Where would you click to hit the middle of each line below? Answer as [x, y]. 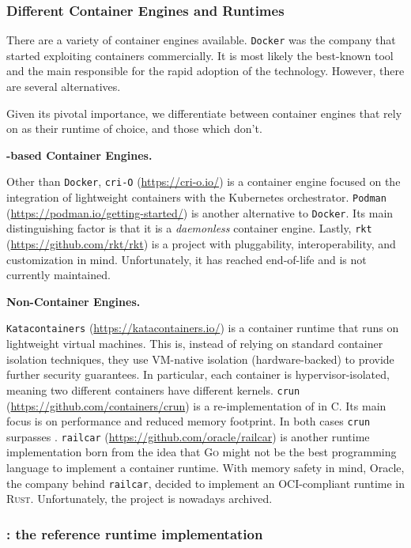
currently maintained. [58, 275]
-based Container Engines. [79, 155]
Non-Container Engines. [74, 301]
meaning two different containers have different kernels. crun [153, 389]
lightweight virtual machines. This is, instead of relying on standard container [195, 344]
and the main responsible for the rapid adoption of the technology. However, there [205, 71]
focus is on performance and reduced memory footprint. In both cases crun [189, 421]
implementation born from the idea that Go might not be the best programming [202, 452]
